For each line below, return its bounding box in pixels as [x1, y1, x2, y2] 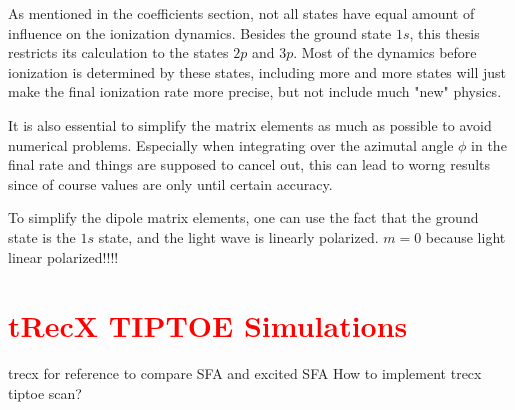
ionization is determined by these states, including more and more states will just [8, 61, 507, 82]
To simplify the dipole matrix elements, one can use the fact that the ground [8, 207, 479, 228]
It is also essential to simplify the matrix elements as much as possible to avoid [8, 114, 492, 135]
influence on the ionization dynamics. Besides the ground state [8, 22, 392, 43]
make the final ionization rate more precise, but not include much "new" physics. [8, 81, 502, 102]
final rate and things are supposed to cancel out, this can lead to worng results [8, 154, 491, 175]
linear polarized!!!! [8, 246, 119, 267]
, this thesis [409, 22, 480, 43]
